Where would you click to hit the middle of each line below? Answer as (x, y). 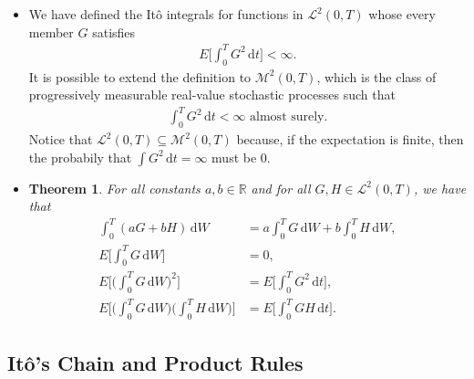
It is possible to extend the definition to (140, 76)
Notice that (61, 139)
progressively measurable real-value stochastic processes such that (212, 95)
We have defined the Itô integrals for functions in (166, 14)
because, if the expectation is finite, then (350, 139)
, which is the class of (376, 76)
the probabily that (80, 157)
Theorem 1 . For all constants (114, 188)
